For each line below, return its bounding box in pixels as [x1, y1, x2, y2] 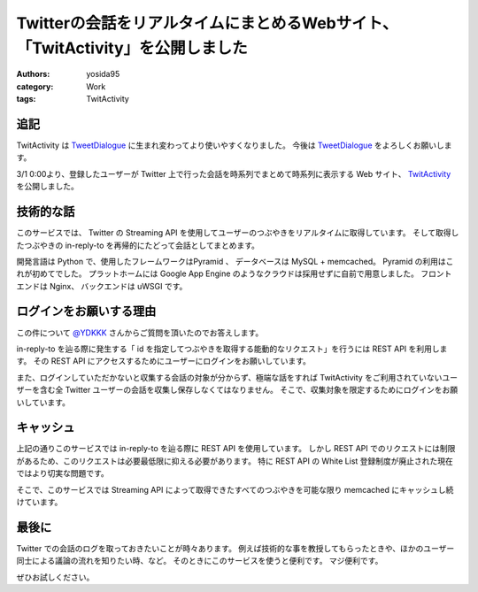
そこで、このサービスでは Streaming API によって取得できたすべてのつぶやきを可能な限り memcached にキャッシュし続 [16, 484, 454, 495]
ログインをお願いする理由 [16, 304, 157, 319]
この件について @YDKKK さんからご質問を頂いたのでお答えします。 [16, 327, 264, 338]
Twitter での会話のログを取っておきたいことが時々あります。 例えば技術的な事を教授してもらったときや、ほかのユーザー [16, 542, 455, 553]
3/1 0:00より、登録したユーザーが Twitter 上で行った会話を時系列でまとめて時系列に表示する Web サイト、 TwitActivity [16, 168, 451, 179]
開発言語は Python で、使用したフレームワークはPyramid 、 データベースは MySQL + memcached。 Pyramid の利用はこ [16, 256, 454, 266]
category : [16, 81, 54, 92]
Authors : [16, 69, 50, 80]
